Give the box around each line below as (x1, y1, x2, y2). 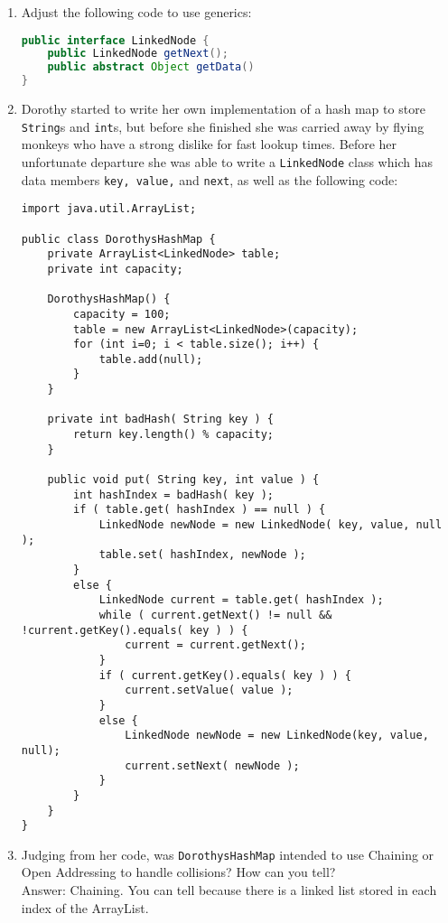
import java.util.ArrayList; (21, 202, 197, 216)
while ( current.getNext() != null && (98, 608, 332, 621)
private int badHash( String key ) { (47, 413, 274, 426)
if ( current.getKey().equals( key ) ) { (98, 668, 351, 682)
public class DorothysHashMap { (21, 232, 216, 246)
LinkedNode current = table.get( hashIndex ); (98, 593, 384, 607)
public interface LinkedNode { (21, 33, 210, 47)
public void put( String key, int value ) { (47, 473, 320, 487)
